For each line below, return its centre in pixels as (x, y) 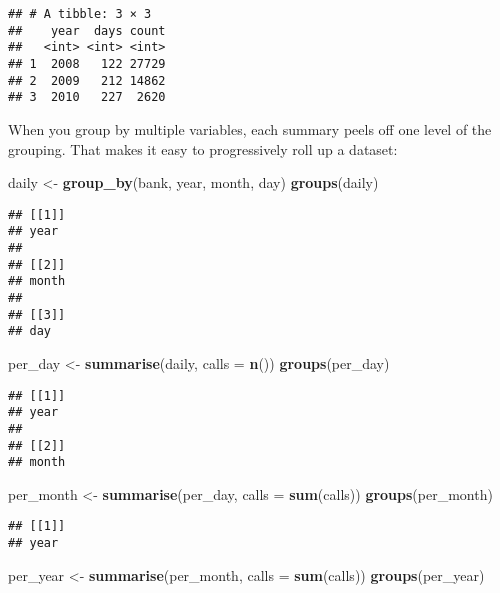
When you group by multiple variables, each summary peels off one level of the (250, 128)
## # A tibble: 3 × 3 (80, 14)
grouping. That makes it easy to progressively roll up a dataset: (203, 148)
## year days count (87, 30)
